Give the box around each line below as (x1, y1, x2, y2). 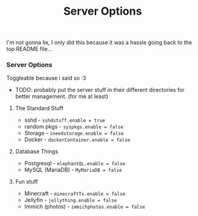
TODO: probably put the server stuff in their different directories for (15, 86, 185, 94)
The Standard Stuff (15, 105, 64, 112)
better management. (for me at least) (15, 93, 109, 100)
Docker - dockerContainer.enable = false (24, 136, 130, 143)
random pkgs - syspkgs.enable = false (24, 123, 123, 130)
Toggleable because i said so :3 (6, 75, 87, 82)
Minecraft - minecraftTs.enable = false (24, 190, 125, 197)
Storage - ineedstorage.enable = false (24, 130, 124, 137)
